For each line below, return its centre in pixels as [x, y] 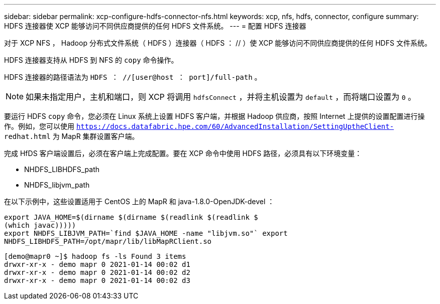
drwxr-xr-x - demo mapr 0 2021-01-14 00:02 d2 [97, 272]
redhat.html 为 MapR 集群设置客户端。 [72, 136]
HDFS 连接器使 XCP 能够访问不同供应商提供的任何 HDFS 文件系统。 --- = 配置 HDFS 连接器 [155, 26]
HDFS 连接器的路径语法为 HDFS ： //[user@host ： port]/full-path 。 [133, 77]
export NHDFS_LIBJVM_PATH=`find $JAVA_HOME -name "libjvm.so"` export [146, 233]
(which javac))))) [40, 225]
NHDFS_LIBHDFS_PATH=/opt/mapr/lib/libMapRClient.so [108, 241]
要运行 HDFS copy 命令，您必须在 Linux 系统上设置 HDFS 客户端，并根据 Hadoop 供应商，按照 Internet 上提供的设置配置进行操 [214, 116]
